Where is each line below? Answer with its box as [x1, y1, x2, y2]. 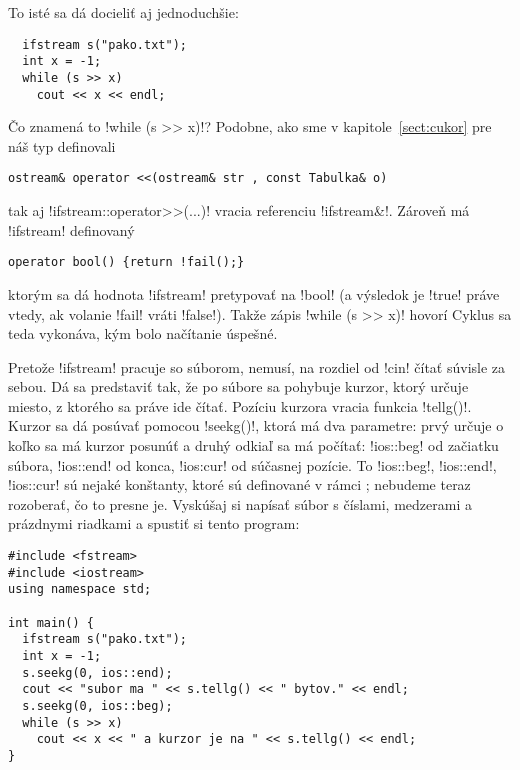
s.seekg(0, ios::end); [22, 665, 173, 680]
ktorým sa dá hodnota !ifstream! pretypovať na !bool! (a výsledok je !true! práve [8, 283, 500, 304]
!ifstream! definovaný [8, 219, 135, 240]
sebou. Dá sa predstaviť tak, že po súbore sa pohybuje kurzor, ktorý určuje [8, 376, 469, 397]
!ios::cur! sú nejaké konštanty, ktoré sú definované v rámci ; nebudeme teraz [8, 474, 471, 495]
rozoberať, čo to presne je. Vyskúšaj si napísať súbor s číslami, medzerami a [8, 493, 472, 514]
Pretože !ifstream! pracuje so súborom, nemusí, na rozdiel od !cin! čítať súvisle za [8, 356, 506, 377]
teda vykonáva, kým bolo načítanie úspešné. [8, 323, 278, 344]
